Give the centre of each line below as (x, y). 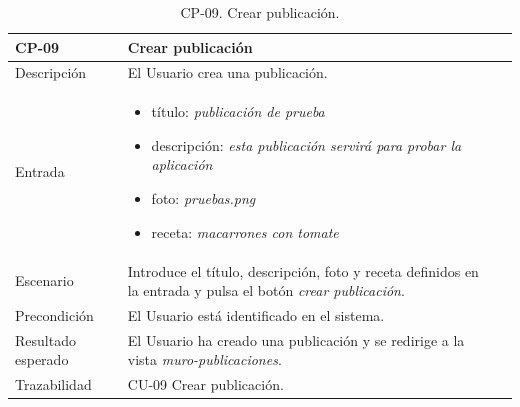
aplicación (182, 164)
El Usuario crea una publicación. (227, 72)
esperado (42, 359)
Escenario (44, 280)
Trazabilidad (53, 384)
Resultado (45, 339)
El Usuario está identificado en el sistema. (256, 314)
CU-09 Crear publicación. (205, 384)
